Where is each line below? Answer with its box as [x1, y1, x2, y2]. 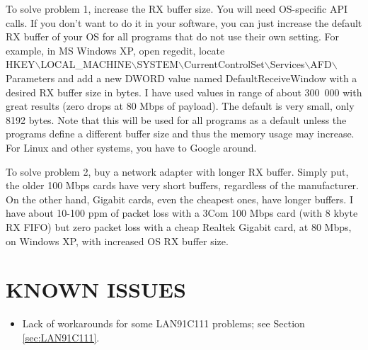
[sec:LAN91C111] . [22, 329, 100, 344]
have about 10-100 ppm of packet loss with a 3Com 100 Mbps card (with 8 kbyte [6, 205, 358, 220]
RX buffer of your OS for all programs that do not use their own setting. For [6, 29, 340, 44]
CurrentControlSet [184, 57, 265, 72]
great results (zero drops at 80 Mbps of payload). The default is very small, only [6, 98, 355, 113]
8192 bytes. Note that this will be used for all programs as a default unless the [6, 112, 347, 127]
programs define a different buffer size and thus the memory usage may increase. [6, 126, 355, 141]
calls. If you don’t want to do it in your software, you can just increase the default [6, 15, 362, 30]
